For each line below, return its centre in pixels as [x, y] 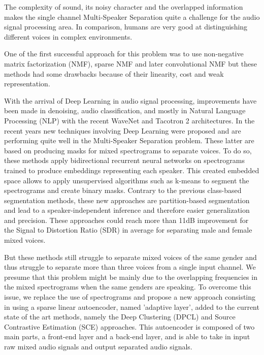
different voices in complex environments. [68, 36]
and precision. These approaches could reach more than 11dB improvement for [126, 220]
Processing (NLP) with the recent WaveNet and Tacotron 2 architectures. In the [129, 120]
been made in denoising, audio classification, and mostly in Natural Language [125, 110]
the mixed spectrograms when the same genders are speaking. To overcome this [128, 287]
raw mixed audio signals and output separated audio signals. [98, 346]
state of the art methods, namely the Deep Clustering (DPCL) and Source [120, 317]
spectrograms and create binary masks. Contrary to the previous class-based [123, 190]
